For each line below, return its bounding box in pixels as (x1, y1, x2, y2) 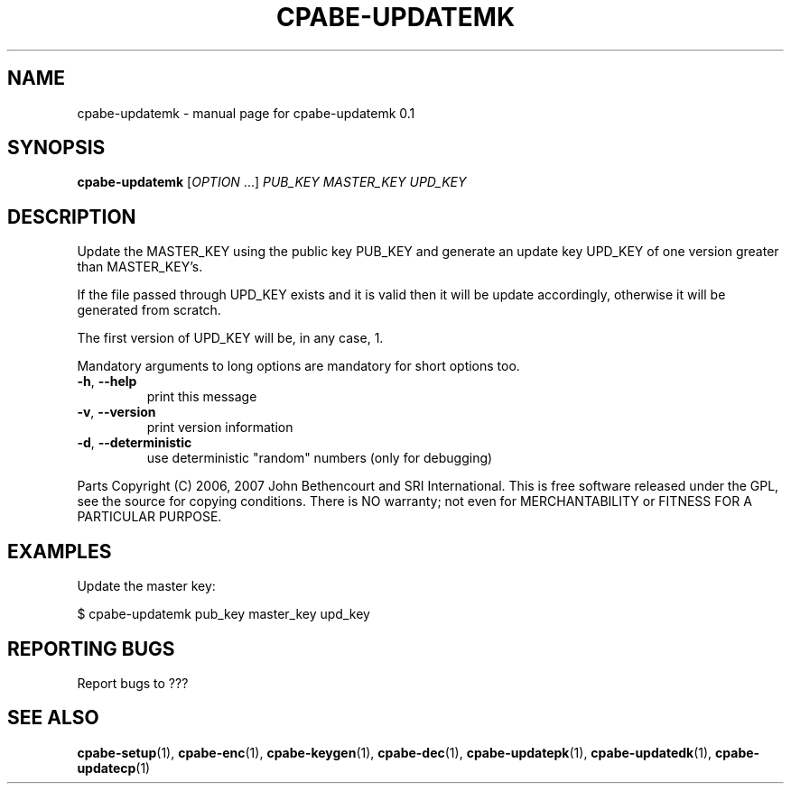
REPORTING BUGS (7, 637, 175, 660)
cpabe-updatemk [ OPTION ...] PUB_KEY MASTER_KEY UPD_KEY (77, 174, 467, 190)
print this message (146, 389, 257, 405)
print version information (146, 419, 293, 436)
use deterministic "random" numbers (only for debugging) (146, 450, 493, 466)
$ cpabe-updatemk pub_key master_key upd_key (77, 606, 370, 622)
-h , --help (77, 373, 137, 390)
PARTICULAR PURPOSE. (77, 509, 222, 525)
